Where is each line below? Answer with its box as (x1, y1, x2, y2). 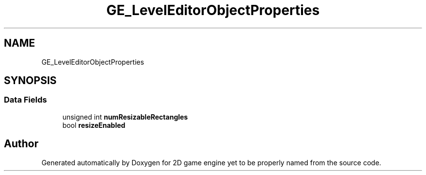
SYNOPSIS (4, 74, 57, 87)
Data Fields (4, 95, 47, 105)
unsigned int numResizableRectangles (62, 112, 188, 121)
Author (4, 138, 38, 150)
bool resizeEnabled (62, 121, 125, 129)
